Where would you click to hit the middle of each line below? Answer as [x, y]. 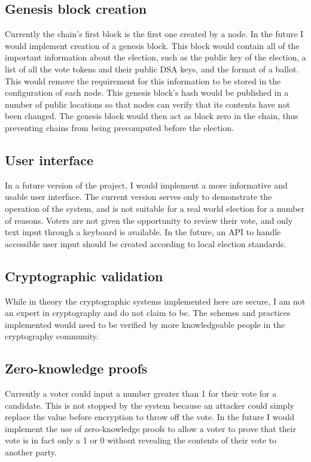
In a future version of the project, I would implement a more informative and [146, 185]
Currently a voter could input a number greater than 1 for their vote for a [141, 393]
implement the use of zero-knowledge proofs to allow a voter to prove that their [151, 428]
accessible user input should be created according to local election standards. [146, 243]
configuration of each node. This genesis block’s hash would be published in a [147, 92]
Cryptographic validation [84, 276]
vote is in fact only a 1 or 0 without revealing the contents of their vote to [141, 440]
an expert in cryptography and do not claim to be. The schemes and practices [148, 313]
